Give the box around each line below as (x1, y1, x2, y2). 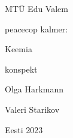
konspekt (5, 62, 38, 75)
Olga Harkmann (5, 83, 64, 95)
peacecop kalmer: (5, 22, 68, 35)
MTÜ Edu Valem (5, 2, 68, 14)
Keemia (5, 43, 32, 55)
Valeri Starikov (5, 103, 60, 115)
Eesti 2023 (5, 123, 43, 136)
